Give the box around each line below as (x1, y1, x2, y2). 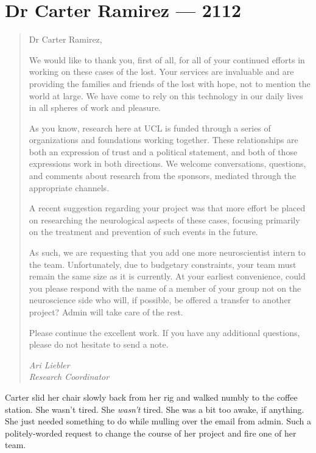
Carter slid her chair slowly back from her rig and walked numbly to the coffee (5, 390, 298, 403)
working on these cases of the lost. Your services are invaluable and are (29, 65, 294, 78)
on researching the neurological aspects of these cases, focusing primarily (29, 213, 300, 226)
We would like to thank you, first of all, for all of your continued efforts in (29, 53, 305, 66)
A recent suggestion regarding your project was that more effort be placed (29, 202, 306, 214)
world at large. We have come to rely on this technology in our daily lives (29, 89, 303, 102)
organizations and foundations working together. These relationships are (29, 133, 298, 146)
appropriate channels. (29, 181, 110, 194)
